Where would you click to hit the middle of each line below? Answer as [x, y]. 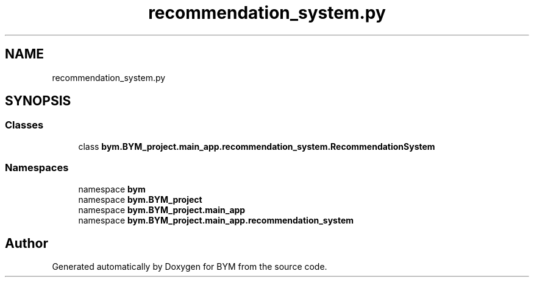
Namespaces [37, 168]
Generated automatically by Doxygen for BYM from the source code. [190, 267]
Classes [24, 125]
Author [27, 243]
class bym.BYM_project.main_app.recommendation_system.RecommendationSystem [257, 146]
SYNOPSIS [38, 101]
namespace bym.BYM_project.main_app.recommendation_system [216, 220]
